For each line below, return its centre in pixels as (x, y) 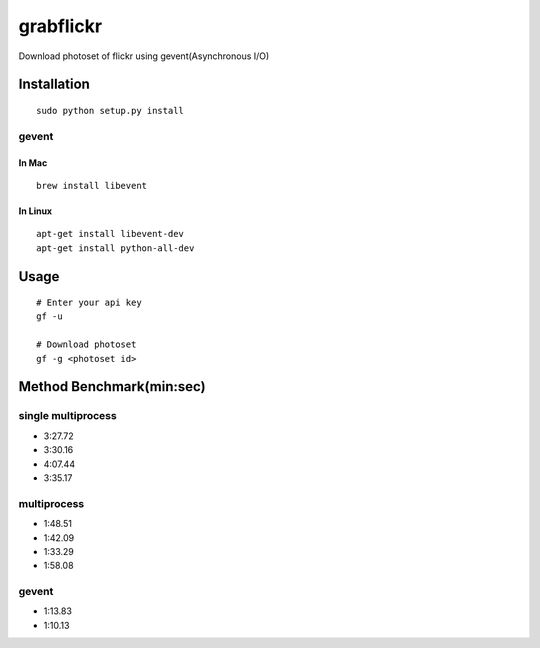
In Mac (33, 162)
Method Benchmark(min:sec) (112, 386)
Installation (54, 84)
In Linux (35, 211)
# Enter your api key (89, 303)
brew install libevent (92, 185)
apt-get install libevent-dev (110, 234)
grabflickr (60, 26)
